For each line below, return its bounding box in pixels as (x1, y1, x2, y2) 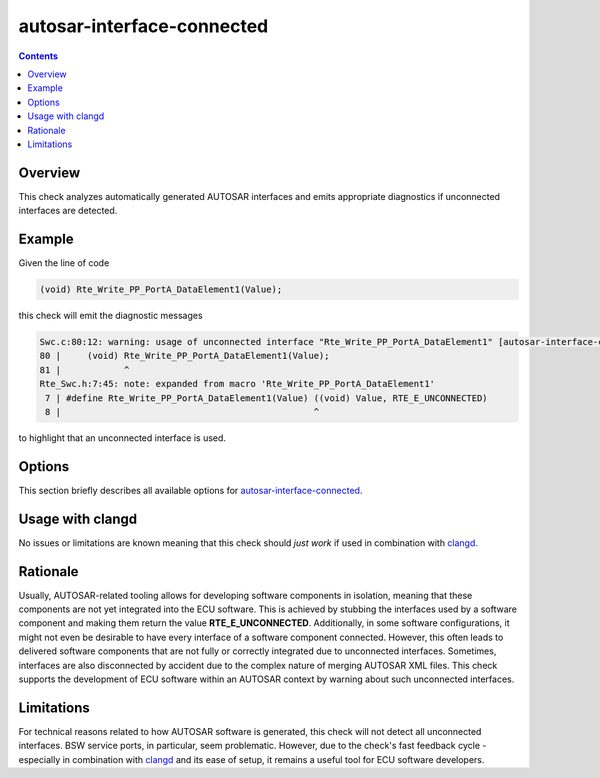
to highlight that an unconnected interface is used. (18, 431, 227, 444)
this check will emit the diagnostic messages (18, 310, 204, 322)
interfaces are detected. (18, 205, 118, 217)
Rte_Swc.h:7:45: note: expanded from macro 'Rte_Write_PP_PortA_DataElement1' (39, 378, 435, 390)
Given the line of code (18, 257, 110, 269)
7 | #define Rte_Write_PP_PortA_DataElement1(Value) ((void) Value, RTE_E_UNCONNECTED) (45, 392, 489, 404)
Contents (18, 50, 59, 62)
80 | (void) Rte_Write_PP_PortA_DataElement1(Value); (39, 350, 330, 362)
